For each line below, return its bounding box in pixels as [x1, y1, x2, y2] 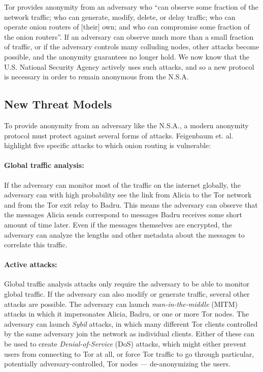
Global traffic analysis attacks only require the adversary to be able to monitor [4, 278, 250, 289]
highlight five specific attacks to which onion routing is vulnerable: [4, 140, 211, 151]
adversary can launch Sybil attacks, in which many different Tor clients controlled [4, 318, 258, 329]
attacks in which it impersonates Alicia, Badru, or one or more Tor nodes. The [4, 308, 249, 319]
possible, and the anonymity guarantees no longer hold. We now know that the [4, 51, 249, 62]
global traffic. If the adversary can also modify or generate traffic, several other [4, 289, 250, 299]
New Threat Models [4, 96, 112, 112]
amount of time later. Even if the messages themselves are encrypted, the [4, 219, 232, 230]
